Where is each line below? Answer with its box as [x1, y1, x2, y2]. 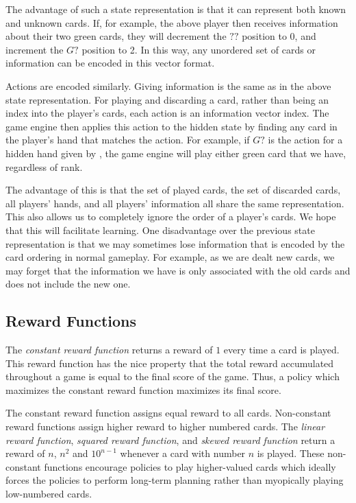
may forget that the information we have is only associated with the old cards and [5, 263, 351, 277]
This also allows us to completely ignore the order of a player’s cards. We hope [5, 209, 336, 224]
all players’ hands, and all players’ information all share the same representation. [5, 196, 344, 210]
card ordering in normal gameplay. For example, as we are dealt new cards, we [5, 250, 335, 264]
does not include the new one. [5, 277, 131, 291]
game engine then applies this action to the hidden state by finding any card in [5, 119, 338, 133]
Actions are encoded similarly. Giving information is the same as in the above [5, 78, 331, 93]
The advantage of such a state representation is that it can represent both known [5, 2, 346, 16]
